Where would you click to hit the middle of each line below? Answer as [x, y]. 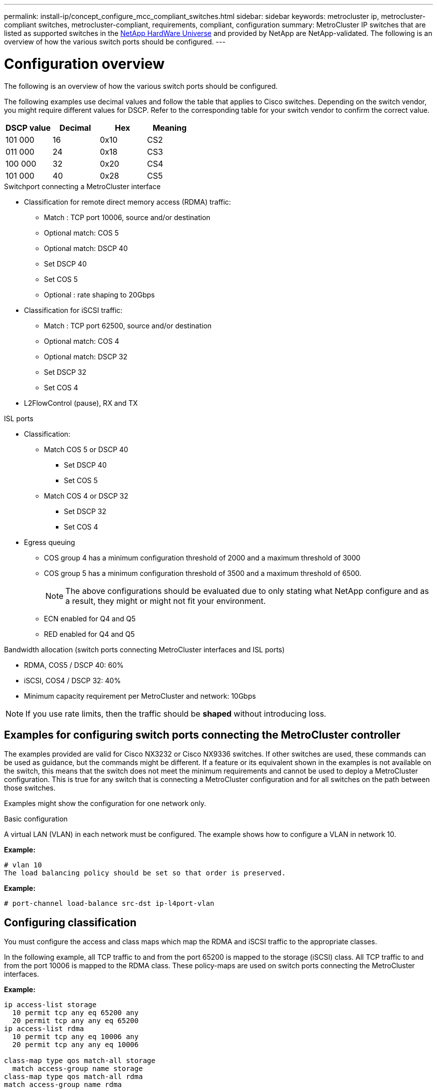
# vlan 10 [23, 865]
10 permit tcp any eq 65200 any [75, 1013]
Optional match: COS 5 [82, 233]
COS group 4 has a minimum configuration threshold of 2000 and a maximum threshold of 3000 [202, 557]
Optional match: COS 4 [82, 341]
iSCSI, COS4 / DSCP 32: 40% [73, 680]
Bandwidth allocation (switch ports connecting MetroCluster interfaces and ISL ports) [144, 649]
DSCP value [28, 128]
